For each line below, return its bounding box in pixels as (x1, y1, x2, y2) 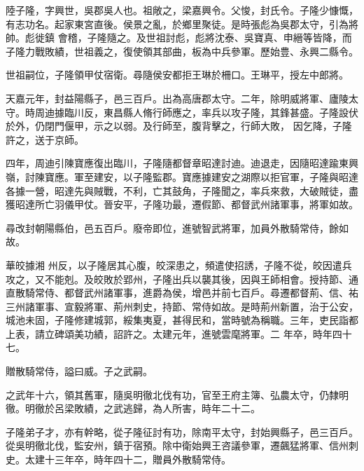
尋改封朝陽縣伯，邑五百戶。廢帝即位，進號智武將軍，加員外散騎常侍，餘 (6, 220, 339, 235)
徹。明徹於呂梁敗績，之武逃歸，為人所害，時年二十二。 (6, 401, 260, 416)
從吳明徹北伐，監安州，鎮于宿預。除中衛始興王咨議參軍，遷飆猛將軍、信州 (6, 438, 349, 453)
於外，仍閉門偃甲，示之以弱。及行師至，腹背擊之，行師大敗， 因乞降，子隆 (6, 118, 352, 133)
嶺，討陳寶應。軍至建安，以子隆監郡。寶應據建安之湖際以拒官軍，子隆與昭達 (6, 169, 358, 184)
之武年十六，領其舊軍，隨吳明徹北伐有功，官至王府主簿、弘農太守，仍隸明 (6, 387, 349, 402)
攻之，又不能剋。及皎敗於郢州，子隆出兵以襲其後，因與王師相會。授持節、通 (6, 271, 358, 286)
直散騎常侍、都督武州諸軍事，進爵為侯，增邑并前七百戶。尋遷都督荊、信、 (6, 285, 349, 300)
